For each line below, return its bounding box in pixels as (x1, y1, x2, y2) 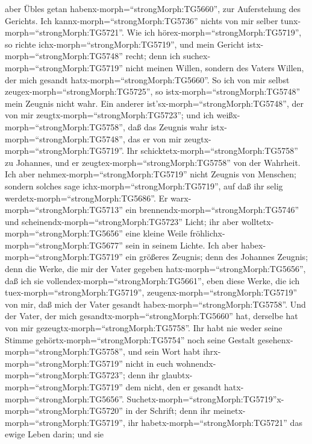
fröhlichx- (190, 227, 225, 239)
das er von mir (128, 132, 182, 145)
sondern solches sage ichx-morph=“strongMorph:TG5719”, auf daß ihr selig (5, 179, 283, 192)
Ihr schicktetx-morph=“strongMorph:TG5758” (126, 144, 298, 157)
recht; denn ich (125, 49, 181, 62)
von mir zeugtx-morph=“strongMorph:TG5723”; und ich (5, 109, 214, 121)
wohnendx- (176, 357, 216, 369)
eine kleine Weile (125, 227, 187, 239)
